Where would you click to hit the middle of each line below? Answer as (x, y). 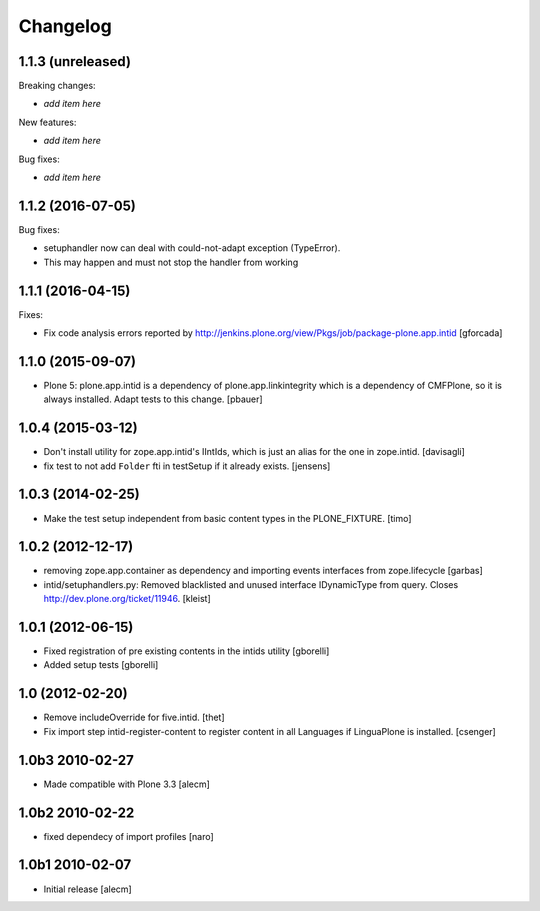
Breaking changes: (57, 86)
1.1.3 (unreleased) (75, 61)
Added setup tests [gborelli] (101, 665)
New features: (47, 122)
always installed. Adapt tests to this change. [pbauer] (153, 399)
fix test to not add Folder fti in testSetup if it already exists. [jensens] (187, 466)
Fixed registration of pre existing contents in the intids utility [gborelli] (186, 651)
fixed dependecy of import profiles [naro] (128, 836)
